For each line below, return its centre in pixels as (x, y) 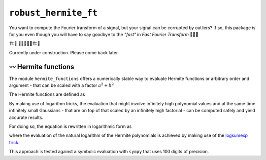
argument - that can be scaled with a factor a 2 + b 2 (62, 85)
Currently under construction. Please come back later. (64, 52)
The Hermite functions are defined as (47, 94)
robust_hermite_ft (53, 13)
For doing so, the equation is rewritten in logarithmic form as (70, 126)
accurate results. (26, 117)
